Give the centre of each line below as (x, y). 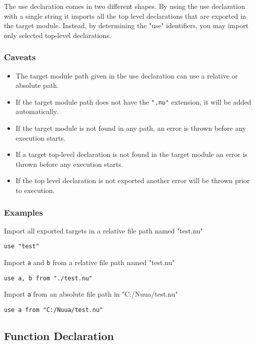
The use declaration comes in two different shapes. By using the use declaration (125, 6)
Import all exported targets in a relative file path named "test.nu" (104, 230)
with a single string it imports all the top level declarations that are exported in (125, 16)
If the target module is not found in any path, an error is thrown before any (131, 128)
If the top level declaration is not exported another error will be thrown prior (133, 180)
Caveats (20, 57)
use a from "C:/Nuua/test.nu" (54, 310)
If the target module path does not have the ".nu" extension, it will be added (133, 101)
